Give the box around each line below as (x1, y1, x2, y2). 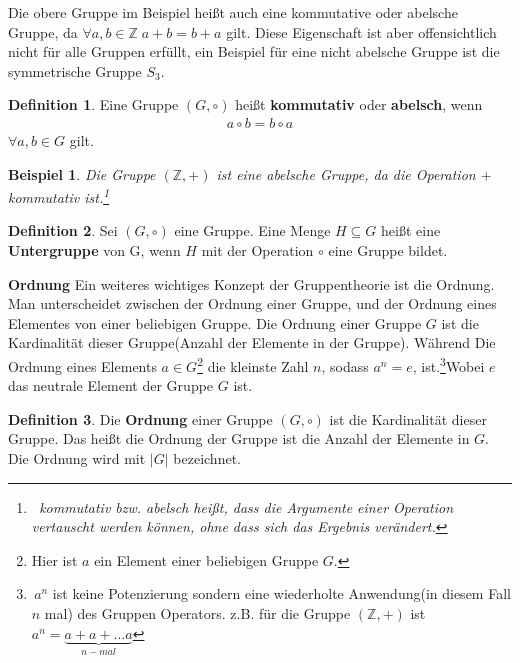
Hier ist (31, 549, 78, 570)
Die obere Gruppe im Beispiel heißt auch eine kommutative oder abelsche (8, 2, 458, 22)
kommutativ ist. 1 (8, 184, 110, 207)
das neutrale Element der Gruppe (8, 375, 214, 396)
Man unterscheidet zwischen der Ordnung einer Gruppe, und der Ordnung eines (8, 293, 497, 314)
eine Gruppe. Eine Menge (174, 220, 331, 241)
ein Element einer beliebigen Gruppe (94, 549, 319, 570)
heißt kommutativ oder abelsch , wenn (235, 94, 483, 115)
